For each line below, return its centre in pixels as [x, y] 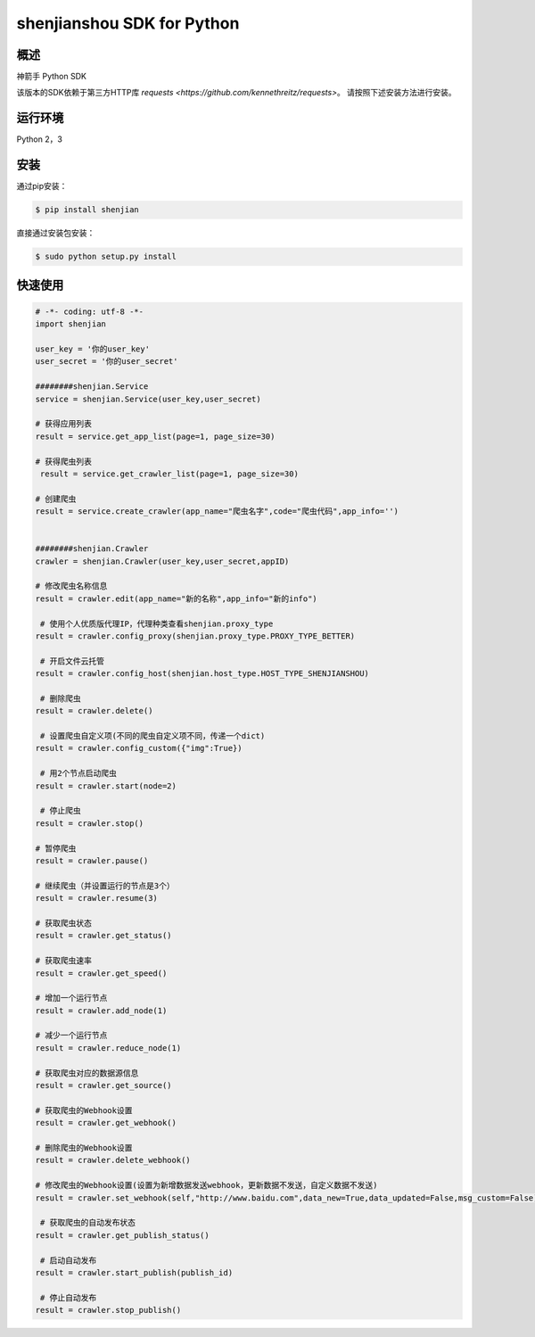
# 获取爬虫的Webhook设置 [84, 1110]
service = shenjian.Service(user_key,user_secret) [148, 399]
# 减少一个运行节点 [71, 1036]
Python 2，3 [39, 139]
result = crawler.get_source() [104, 1085]
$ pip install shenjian [87, 210]
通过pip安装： [42, 186]
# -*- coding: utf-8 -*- [90, 311]
